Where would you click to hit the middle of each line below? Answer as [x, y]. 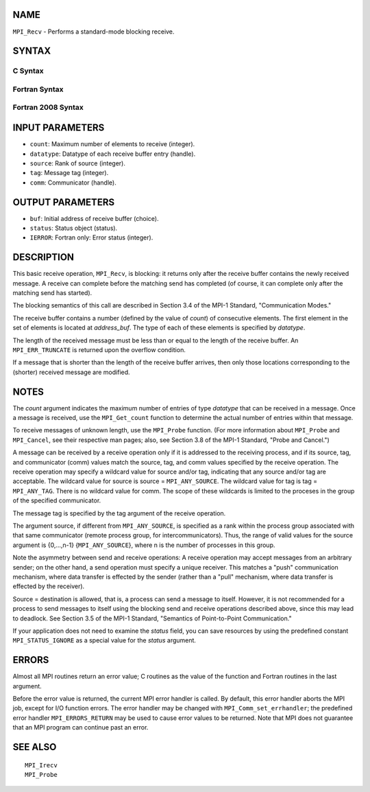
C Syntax [28, 71]
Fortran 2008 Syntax [48, 108]
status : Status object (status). [74, 228]
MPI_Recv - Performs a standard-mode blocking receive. [94, 32]
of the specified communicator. [57, 500]
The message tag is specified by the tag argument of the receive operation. [119, 513]
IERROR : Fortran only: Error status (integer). [91, 237]
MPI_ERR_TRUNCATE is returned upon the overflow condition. [99, 350]
